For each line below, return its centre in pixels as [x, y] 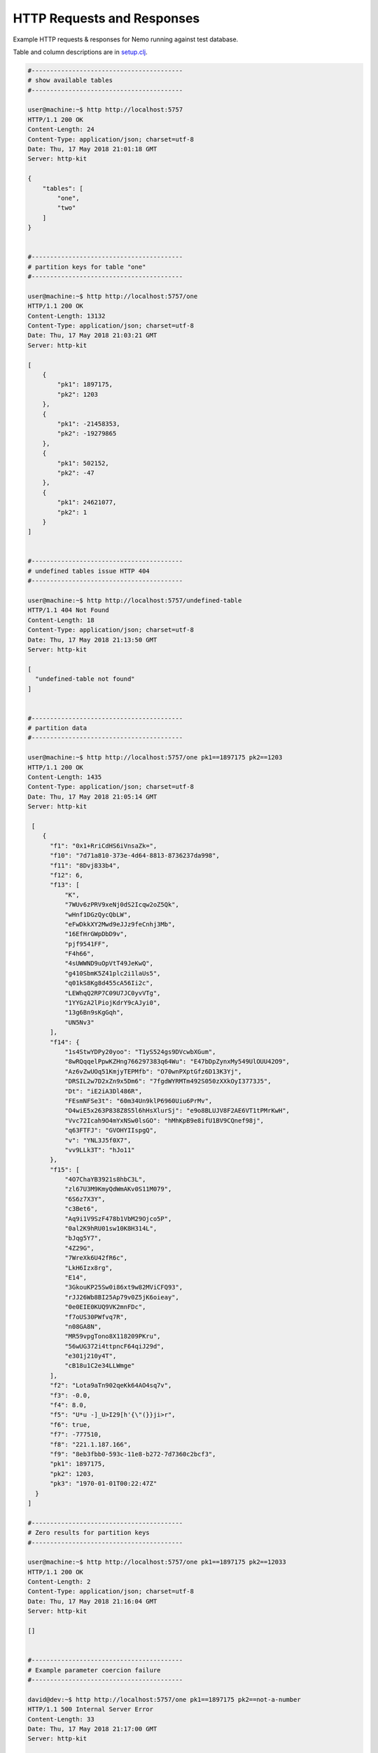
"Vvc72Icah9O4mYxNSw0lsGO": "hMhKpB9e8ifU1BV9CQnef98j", [164, 1121]
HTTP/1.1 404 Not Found [69, 610]
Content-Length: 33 [61, 1719]
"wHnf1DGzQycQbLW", [98, 914]
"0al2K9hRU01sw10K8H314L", [111, 1229]
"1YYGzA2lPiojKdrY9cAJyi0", [112, 1003]
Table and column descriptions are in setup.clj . [80, 52]
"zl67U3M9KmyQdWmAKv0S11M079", [118, 1189]
